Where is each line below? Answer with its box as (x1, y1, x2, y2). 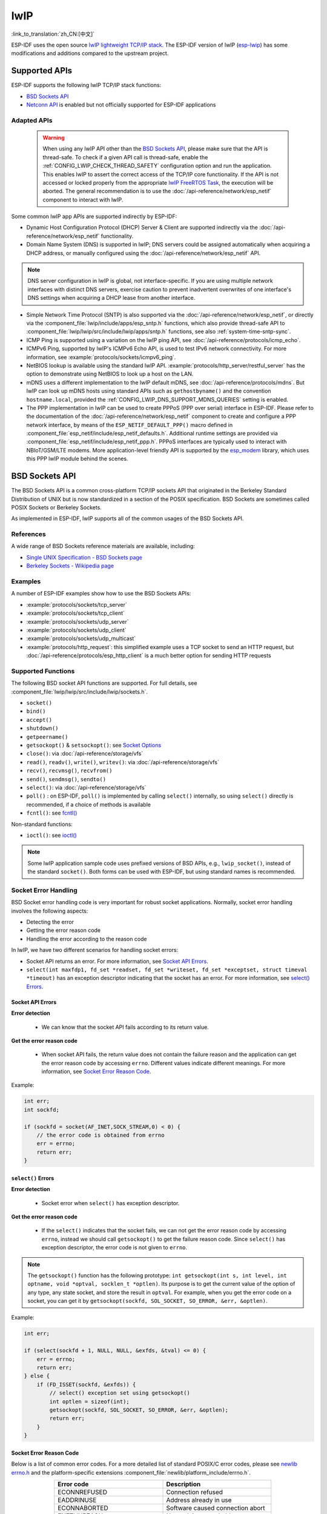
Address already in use (166, 1496, 232, 1504)
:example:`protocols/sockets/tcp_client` (26, 609, 125, 617)
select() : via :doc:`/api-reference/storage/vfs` (26, 784, 147, 791)
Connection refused (166, 1487, 223, 1496)
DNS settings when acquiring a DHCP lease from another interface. (27, 294, 196, 302)
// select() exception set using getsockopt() (49, 1390, 190, 1397)
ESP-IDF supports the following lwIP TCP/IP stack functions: (11, 82, 162, 89)
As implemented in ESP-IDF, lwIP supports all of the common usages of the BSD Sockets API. (11, 515, 244, 522)
